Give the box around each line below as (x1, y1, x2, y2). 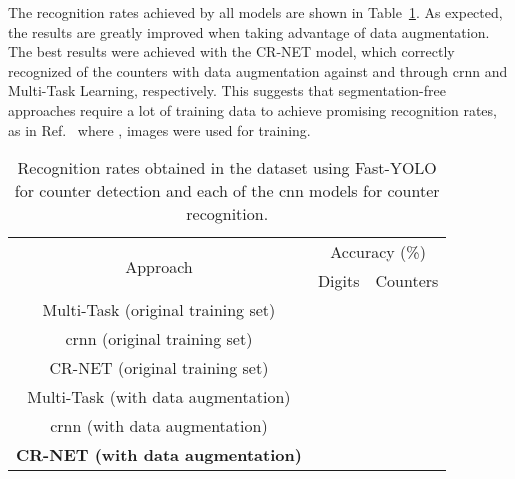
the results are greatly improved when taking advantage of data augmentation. (8, 21, 490, 42)
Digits (317, 269, 360, 293)
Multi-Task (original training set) (42, 298, 276, 322)
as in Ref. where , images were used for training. (8, 119, 311, 140)
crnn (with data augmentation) (50, 414, 268, 438)
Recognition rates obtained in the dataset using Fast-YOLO (17, 156, 437, 180)
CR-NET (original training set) (49, 356, 269, 380)
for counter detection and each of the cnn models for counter (14, 179, 440, 203)
